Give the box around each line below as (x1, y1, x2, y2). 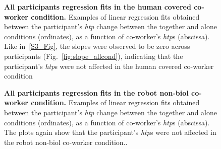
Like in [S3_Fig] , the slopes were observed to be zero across (4, 41, 190, 51)
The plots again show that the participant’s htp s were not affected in (4, 127, 216, 137)
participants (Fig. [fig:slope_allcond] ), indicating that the (4, 50, 183, 61)
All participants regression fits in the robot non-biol (4, 87, 189, 98)
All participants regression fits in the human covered (4, 2, 191, 12)
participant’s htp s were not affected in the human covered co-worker (4, 60, 214, 71)
